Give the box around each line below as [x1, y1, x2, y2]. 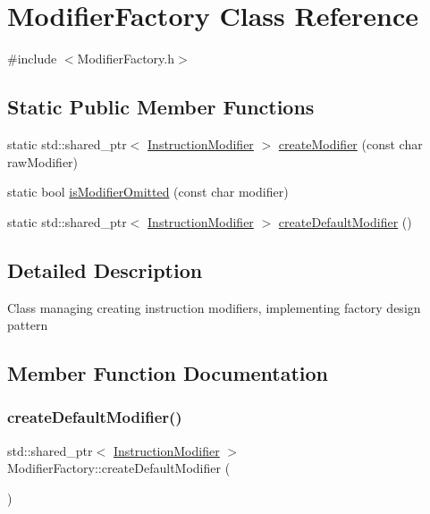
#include [7, 49, 57, 68]
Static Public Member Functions [7, 93, 315, 121]
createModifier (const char [278, 134, 423, 153]
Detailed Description [7, 256, 203, 283]
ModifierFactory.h [77, 49, 174, 68]
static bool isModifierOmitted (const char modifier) [7, 182, 289, 201]
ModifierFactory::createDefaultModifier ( [7, 459, 231, 477]
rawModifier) [7, 152, 79, 171]
